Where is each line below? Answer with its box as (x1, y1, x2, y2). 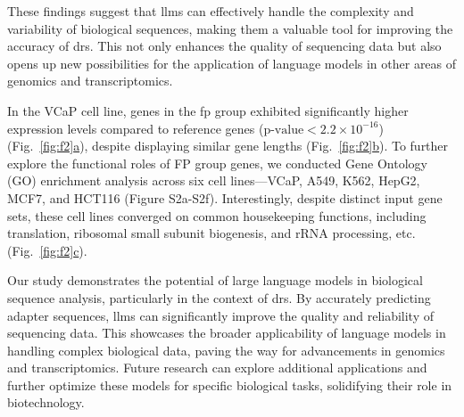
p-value (263, 123, 304, 136)
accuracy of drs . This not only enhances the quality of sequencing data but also (7, 37, 442, 55)
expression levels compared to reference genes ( (7, 119, 264, 137)
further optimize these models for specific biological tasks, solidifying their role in (7, 375, 452, 394)
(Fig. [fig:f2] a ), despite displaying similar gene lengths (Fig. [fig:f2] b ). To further (7, 136, 449, 155)
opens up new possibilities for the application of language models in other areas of (7, 53, 457, 72)
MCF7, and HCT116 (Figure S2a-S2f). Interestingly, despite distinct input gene (7, 188, 443, 207)
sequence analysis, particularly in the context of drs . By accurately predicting (7, 288, 431, 307)
